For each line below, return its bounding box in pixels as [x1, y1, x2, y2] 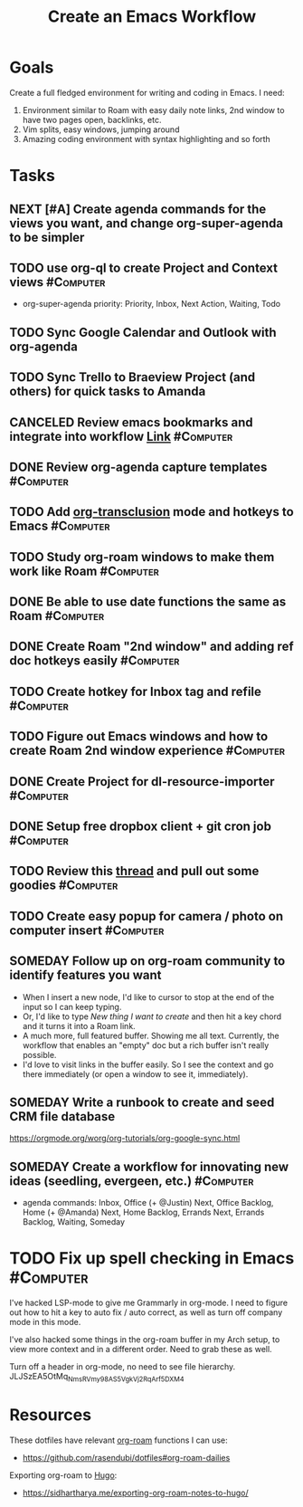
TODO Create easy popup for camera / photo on [9, 908, 284, 924]
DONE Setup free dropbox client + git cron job [9, 819, 271, 835]
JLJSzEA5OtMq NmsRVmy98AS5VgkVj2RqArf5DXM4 [9, 1371, 185, 1384]
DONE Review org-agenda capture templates [9, 459, 268, 474]
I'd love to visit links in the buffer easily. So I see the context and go [22, 1059, 274, 1070]
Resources [9, 1405, 92, 1426]
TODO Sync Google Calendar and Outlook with [9, 324, 278, 340]
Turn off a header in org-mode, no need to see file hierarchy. [9, 1361, 236, 1372]
